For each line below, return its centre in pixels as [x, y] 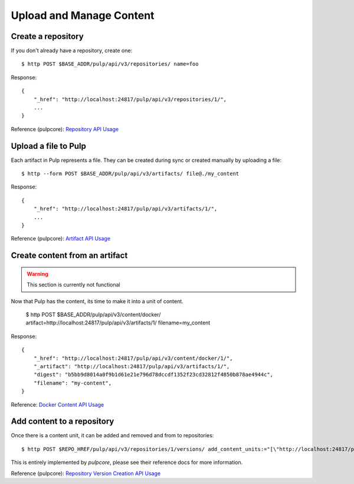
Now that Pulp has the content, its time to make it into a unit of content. [97, 301]
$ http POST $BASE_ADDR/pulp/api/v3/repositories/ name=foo [110, 64]
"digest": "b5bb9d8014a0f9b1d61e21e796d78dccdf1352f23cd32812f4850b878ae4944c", [153, 375]
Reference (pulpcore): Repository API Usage [65, 129]
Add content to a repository [63, 422]
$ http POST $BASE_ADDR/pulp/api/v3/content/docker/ [93, 315]
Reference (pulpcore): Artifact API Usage [61, 239]
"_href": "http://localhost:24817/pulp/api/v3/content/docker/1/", [133, 358]
